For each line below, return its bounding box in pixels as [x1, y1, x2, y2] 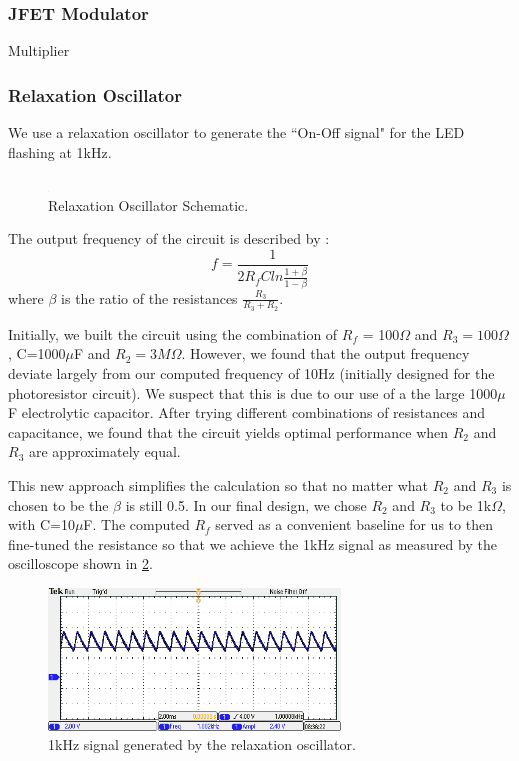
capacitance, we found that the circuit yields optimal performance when [8, 421, 449, 442]
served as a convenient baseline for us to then [215, 514, 493, 535]
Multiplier [8, 40, 70, 61]
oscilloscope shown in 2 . [8, 553, 153, 574]
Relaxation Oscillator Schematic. [48, 194, 249, 215]
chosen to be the [8, 494, 109, 515]
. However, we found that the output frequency [181, 343, 470, 364]
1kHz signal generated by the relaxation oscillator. [48, 734, 356, 755]
